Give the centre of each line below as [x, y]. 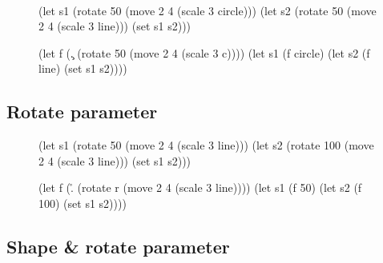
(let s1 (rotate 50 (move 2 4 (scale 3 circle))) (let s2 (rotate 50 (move [208, 10]
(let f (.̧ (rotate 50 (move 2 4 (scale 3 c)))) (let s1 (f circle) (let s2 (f [204, 52]
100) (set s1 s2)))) [83, 203]
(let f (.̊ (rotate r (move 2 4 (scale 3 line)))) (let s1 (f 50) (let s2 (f [200, 187]
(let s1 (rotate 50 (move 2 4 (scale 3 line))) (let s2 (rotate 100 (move [206, 145]
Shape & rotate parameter [118, 246]
